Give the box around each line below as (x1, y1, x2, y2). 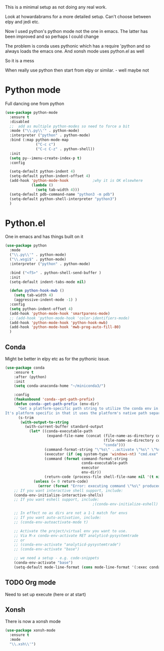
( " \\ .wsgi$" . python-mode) (9, 257, 67, 262)
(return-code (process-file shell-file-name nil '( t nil (44, 475, 163, 479)
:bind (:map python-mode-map (9, 137, 69, 143)
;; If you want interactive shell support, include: (14, 488, 123, 493)
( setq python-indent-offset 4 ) (9, 306, 73, 311)
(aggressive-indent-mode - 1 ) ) (14, 298, 78, 302)
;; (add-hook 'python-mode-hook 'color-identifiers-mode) (9, 316, 130, 321)
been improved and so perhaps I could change (5, 34, 99, 39)
